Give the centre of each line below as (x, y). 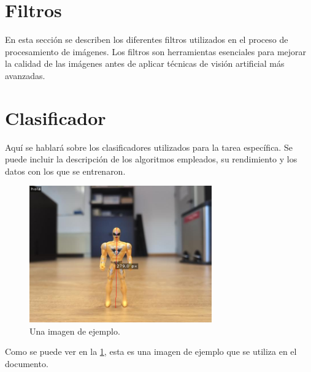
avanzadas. (25, 75)
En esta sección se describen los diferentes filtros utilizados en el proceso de (147, 40)
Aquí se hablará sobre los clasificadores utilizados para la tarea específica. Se (149, 147)
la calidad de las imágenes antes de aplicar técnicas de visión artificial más (145, 63)
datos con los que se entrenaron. (65, 171)
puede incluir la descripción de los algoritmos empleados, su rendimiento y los (151, 159)
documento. (27, 363)
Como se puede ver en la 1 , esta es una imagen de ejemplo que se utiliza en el (151, 351)
